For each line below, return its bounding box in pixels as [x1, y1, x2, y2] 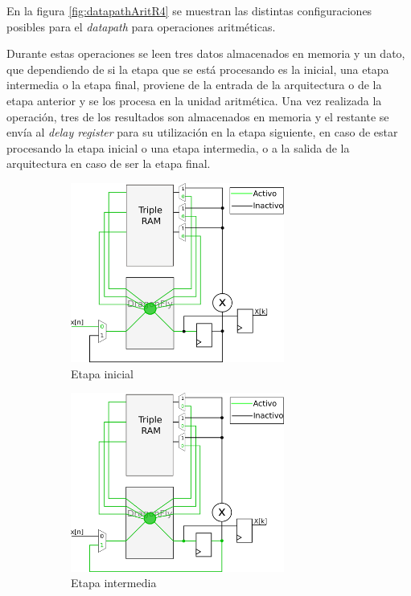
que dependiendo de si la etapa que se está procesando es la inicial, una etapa [6, 60, 389, 77]
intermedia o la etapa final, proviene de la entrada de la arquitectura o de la [6, 76, 382, 93]
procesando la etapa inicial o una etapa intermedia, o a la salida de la [6, 139, 350, 156]
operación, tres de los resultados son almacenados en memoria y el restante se [6, 108, 389, 125]
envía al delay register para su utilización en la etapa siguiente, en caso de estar [6, 124, 398, 141]
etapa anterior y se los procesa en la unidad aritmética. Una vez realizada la [6, 92, 382, 108]
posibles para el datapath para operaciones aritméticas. [6, 18, 276, 35]
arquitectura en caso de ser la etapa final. [6, 155, 211, 172]
